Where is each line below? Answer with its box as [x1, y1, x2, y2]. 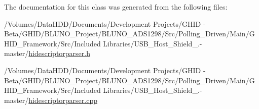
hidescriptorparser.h [28, 48, 91, 59]
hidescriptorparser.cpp [28, 94, 98, 105]
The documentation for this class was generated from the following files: [4, 2, 228, 12]
